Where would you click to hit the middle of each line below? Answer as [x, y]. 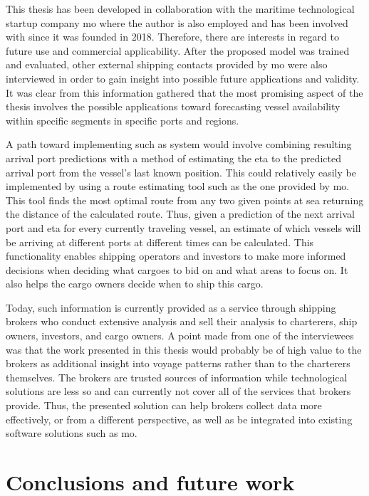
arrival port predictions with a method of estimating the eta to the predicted [173, 158]
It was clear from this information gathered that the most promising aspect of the [184, 92]
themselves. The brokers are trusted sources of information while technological [177, 377]
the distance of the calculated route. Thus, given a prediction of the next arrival [180, 214]
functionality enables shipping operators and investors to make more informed [176, 256]
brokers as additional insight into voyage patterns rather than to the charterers [178, 363]
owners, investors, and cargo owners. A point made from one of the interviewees [180, 336]
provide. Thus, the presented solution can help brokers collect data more [164, 405]
